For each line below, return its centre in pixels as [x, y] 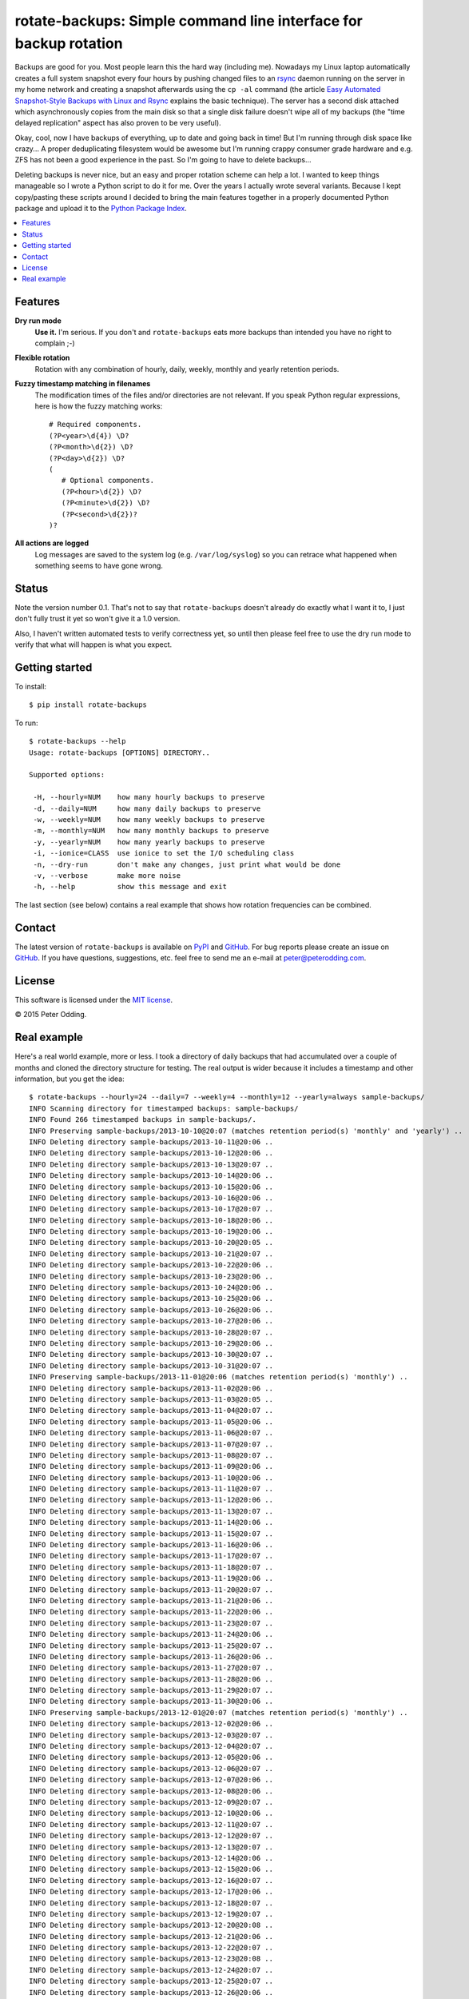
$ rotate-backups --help [78, 741]
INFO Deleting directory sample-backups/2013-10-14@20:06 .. [151, 1176]
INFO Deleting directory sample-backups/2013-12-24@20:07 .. [151, 1970]
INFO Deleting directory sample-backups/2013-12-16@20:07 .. [151, 1880]
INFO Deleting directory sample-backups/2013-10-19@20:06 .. [151, 1232]
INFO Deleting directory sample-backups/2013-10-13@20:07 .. [151, 1164]
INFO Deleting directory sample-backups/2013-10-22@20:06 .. [151, 1265]
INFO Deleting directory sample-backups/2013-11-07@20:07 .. [151, 1444]
